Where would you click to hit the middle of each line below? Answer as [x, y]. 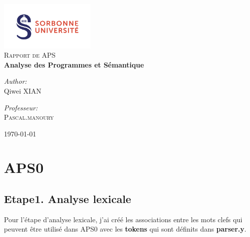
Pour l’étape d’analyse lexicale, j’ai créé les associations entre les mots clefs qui [123, 219]
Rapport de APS [30, 55]
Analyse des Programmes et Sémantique [74, 64]
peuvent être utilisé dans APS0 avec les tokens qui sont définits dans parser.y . [125, 229]
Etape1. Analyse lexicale [68, 199]
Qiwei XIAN [23, 90]
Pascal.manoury [29, 117]
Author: [16, 81]
